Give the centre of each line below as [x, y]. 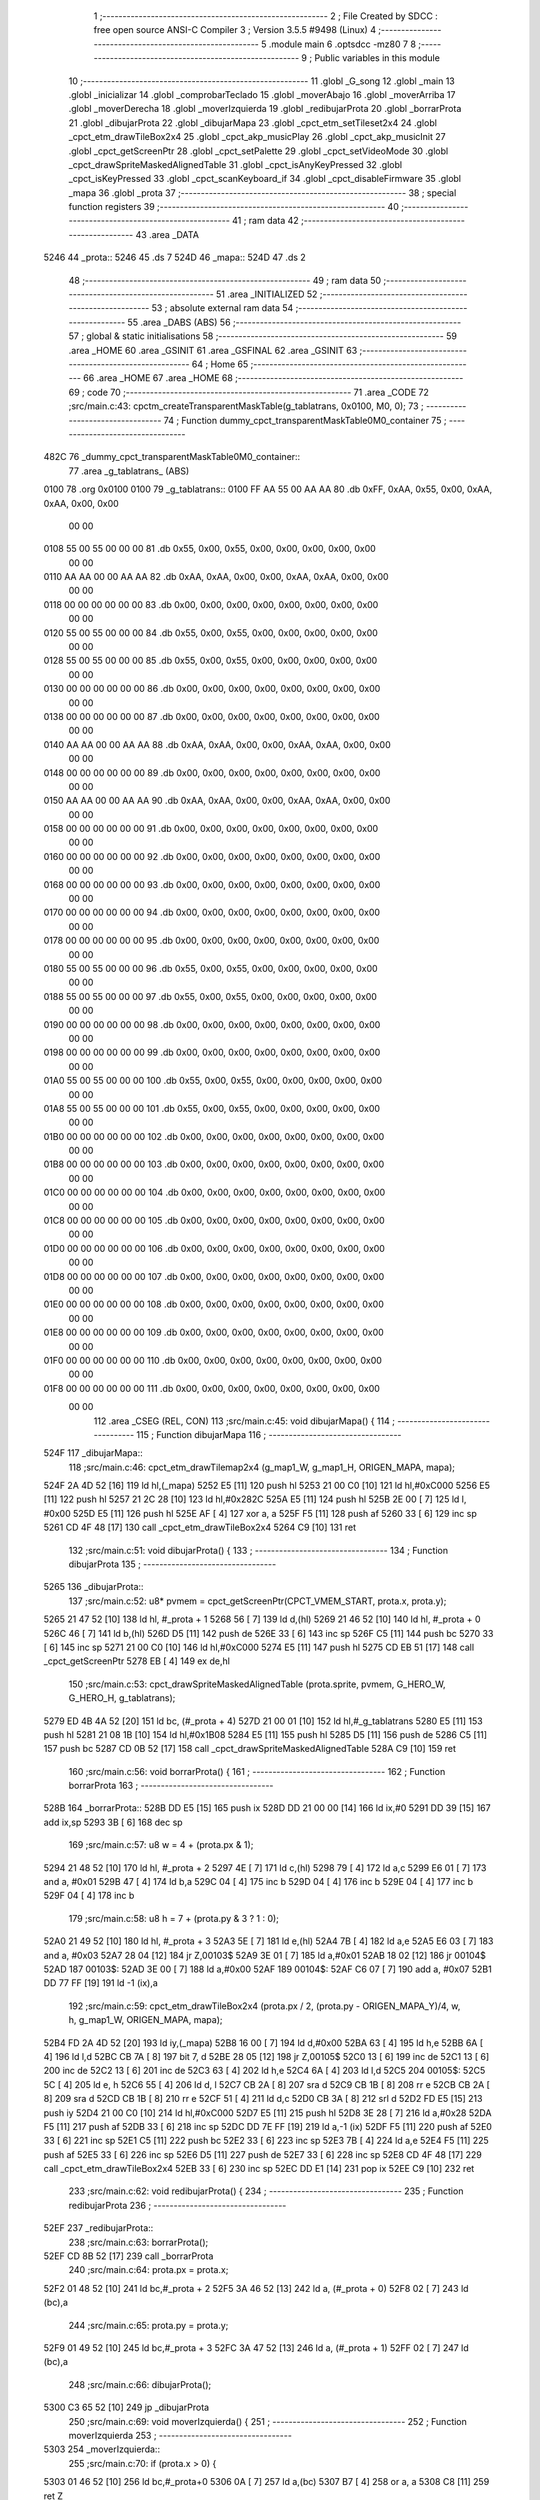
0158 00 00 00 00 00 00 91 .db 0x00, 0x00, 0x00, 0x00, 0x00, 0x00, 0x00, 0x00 [211, 829]
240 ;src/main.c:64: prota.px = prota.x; [148, 2270]
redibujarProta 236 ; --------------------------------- [177, 2205]
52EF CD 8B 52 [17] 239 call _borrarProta [128, 2256]
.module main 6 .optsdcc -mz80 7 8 [342, 44]
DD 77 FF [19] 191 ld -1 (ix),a [101, 1983]
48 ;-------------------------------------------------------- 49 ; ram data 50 [225, 280]
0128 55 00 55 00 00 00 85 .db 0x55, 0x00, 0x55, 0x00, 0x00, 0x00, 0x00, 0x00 [210, 661]
